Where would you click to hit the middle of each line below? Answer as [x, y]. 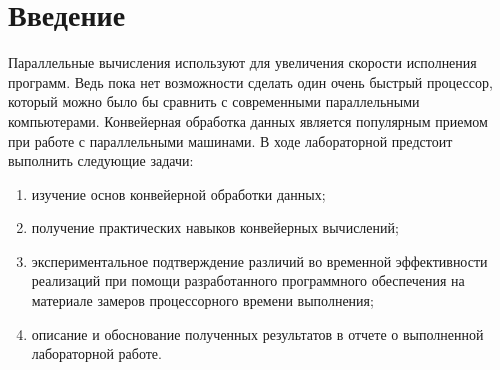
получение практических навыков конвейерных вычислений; [215, 227]
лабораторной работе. [96, 353]
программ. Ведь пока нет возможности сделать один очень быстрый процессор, [250, 81]
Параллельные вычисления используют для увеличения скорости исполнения [242, 62]
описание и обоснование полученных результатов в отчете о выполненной [257, 333]
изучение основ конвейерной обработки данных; [178, 193]
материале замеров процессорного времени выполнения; [202, 300]
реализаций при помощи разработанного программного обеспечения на [248, 280]
